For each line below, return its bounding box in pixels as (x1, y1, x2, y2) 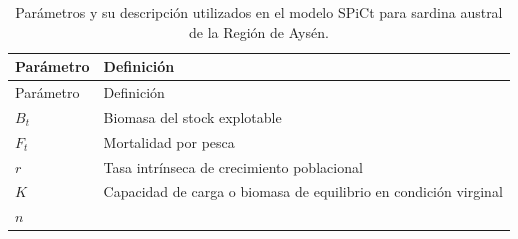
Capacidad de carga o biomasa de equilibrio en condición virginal (103, 181, 503, 202)
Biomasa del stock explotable (103, 106, 282, 127)
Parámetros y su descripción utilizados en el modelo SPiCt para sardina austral (15, 2, 503, 22)
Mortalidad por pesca (103, 131, 235, 152)
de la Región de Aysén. (188, 21, 329, 42)
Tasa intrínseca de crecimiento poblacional (103, 156, 363, 177)
